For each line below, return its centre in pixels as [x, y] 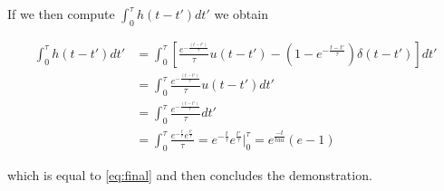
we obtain [241, 14]
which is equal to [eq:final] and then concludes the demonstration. [190, 174]
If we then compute [61, 14]
